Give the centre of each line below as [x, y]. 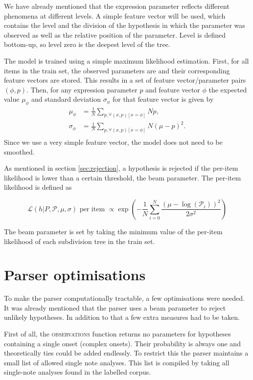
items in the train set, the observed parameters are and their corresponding [117, 70]
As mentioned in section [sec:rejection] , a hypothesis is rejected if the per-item [121, 168]
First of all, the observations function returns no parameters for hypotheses [117, 334]
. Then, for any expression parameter [82, 89]
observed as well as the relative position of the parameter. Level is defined [115, 34]
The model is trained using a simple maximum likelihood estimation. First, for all [126, 60]
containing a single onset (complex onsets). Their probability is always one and [122, 343]
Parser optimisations [75, 275]
